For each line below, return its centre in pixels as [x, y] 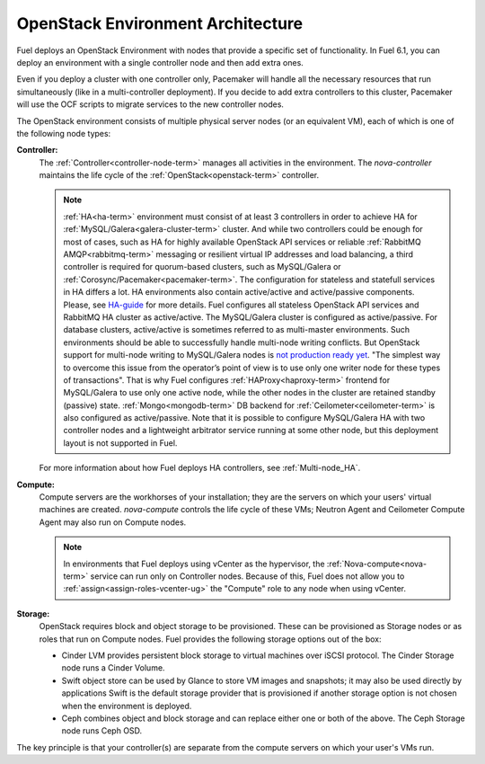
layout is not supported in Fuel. [120, 443]
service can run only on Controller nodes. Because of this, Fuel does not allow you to [247, 576]
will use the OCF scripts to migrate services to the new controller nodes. [150, 104]
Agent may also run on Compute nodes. [113, 522]
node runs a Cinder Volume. [113, 668]
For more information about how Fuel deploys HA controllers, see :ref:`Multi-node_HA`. [200, 468]
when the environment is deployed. [127, 706]
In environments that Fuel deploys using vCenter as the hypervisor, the [194, 564]
